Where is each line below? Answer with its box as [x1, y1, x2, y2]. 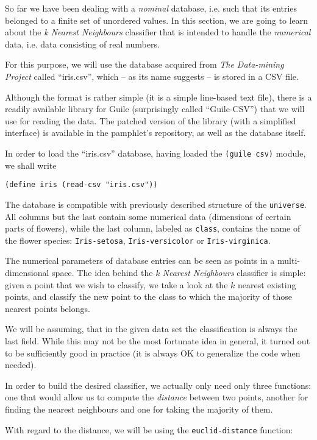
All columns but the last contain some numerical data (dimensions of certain [5, 210, 291, 222]
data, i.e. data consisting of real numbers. [5, 37, 160, 50]
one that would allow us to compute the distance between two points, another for [5, 391, 308, 403]
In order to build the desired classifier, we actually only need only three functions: [5, 378, 312, 391]
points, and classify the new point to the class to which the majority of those [5, 290, 293, 303]
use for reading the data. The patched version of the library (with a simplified [5, 114, 296, 127]
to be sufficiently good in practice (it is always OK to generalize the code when [5, 346, 301, 359]
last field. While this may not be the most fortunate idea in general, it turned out [5, 334, 310, 347]
